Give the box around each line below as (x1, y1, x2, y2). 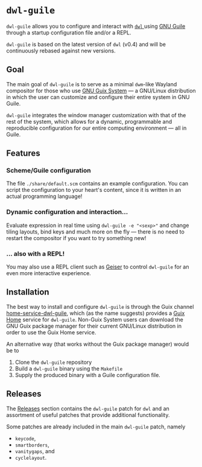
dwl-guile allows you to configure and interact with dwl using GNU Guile (6, 22, 186, 30)
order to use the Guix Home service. (6, 328, 96, 336)
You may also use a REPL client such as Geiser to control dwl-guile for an (6, 263, 189, 270)
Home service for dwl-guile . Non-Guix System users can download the (6, 316, 184, 323)
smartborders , (14, 441, 49, 448)
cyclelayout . (14, 454, 47, 461)
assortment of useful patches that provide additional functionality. (6, 411, 170, 418)
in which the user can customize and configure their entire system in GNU (6, 93, 190, 101)
